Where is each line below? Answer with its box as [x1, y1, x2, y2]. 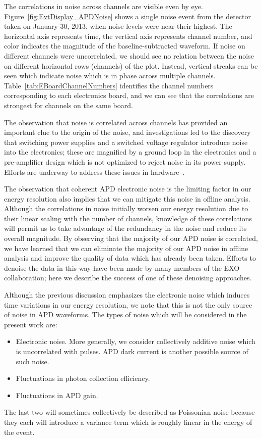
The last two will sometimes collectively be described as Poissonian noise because [4, 407, 255, 417]
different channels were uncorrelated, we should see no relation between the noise [4, 50, 254, 61]
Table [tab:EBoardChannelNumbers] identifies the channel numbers [4, 80, 214, 90]
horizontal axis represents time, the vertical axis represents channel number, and [4, 30, 252, 41]
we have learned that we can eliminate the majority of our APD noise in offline [4, 242, 248, 253]
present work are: [4, 319, 57, 329]
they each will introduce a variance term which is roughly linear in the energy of [4, 416, 252, 427]
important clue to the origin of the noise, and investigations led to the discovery [4, 127, 251, 137]
